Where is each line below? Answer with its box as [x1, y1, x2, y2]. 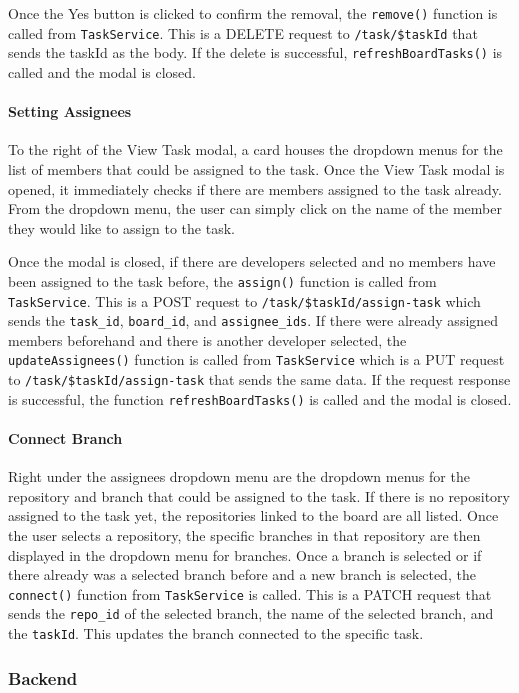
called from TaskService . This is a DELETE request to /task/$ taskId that [8, 22, 478, 43]
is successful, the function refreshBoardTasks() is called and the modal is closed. [8, 388, 512, 409]
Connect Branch [8, 428, 123, 449]
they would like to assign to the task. [8, 217, 235, 238]
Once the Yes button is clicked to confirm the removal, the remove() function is [8, 3, 498, 23]
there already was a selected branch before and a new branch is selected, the [8, 564, 476, 585]
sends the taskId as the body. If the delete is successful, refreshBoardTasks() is [8, 42, 503, 63]
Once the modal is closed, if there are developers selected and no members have [8, 251, 496, 272]
